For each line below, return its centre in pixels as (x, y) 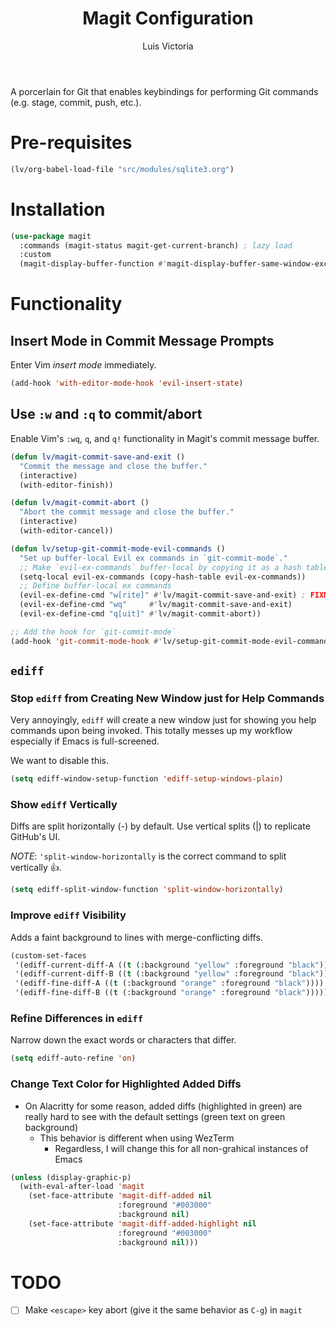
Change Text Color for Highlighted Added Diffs (126, 1084)
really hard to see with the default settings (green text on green (155, 1116)
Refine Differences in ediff (77, 1018)
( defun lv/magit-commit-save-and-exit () (98, 457)
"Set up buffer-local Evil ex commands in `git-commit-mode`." (153, 558)
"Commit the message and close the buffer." (113, 466)
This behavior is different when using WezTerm (137, 1138)
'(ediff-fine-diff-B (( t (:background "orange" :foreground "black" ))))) (171, 993)
